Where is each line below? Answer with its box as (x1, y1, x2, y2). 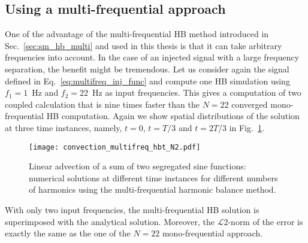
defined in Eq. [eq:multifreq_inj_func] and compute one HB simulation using (5, 74, 290, 87)
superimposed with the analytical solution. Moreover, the (5, 215, 215, 227)
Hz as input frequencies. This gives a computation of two (92, 86, 301, 99)
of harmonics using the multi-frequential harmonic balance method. (29, 183, 276, 196)
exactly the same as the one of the (5, 227, 131, 239)
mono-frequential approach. (162, 227, 263, 239)
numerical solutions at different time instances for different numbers (29, 171, 278, 184)
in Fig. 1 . (229, 121, 264, 133)
